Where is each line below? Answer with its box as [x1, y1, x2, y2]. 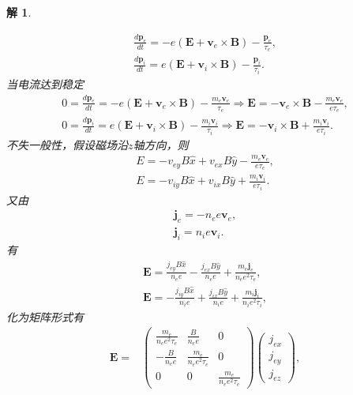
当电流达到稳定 [6, 75, 84, 92]
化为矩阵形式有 [6, 308, 84, 325]
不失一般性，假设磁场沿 [6, 136, 128, 152]
